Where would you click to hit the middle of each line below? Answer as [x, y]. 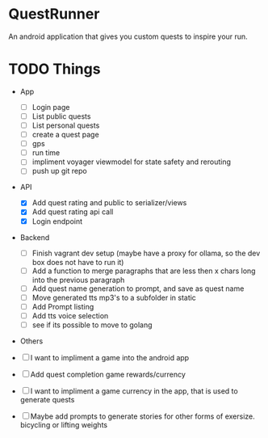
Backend [35, 237]
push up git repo [59, 171]
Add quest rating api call [73, 212]
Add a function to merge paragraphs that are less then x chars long [144, 271]
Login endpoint [57, 221]
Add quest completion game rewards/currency [108, 374]
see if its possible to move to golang [92, 325]
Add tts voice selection [70, 315]
